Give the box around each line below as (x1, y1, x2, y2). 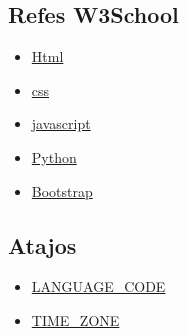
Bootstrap (31, 180, 93, 201)
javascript (31, 113, 91, 134)
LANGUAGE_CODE (31, 276, 166, 297)
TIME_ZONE (31, 309, 120, 330)
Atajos (8, 229, 77, 260)
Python (31, 146, 77, 167)
